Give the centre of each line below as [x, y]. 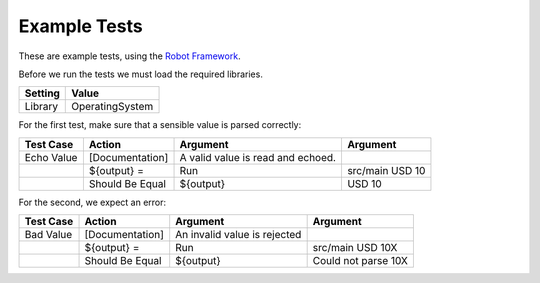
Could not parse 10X [360, 261]
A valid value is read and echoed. [258, 157]
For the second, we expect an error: [92, 202]
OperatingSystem [112, 107]
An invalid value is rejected [238, 235]
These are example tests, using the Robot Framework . [129, 56]
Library [41, 107]
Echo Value [51, 157]
